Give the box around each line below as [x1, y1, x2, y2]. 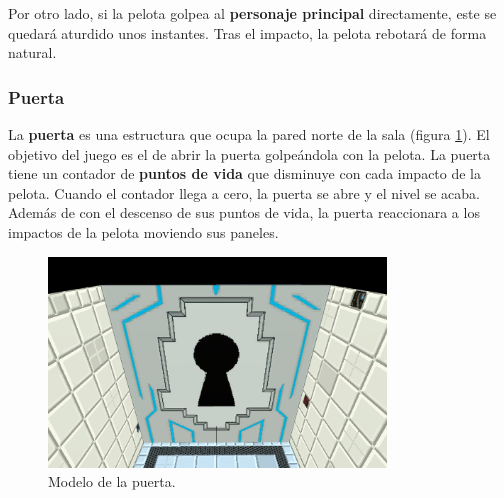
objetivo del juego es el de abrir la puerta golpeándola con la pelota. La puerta [8, 143, 491, 164]
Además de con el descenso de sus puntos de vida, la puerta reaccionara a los [8, 202, 480, 223]
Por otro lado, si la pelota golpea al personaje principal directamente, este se [8, 3, 497, 23]
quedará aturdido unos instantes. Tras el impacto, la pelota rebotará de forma [8, 22, 487, 43]
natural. [8, 42, 57, 63]
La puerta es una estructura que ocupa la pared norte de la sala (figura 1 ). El [8, 124, 490, 144]
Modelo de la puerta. [48, 471, 176, 492]
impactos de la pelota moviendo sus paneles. [8, 221, 279, 242]
